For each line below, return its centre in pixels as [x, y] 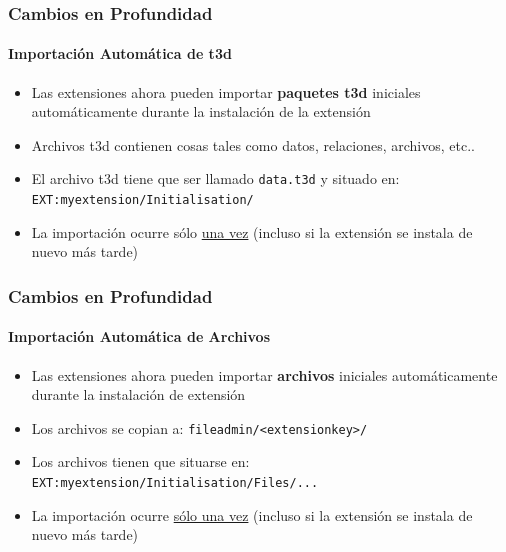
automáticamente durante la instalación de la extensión [201, 111]
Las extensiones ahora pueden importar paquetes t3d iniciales [226, 91]
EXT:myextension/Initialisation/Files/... [175, 483]
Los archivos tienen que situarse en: [140, 461]
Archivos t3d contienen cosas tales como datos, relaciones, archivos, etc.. [253, 144]
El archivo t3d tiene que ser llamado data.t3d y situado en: [215, 178]
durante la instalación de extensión [138, 394]
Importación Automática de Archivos [139, 336]
